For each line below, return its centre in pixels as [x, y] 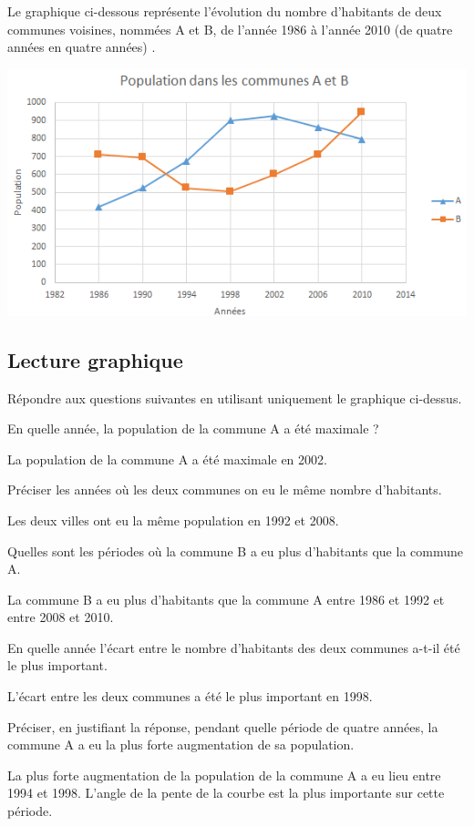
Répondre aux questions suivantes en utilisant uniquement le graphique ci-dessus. [235, 398]
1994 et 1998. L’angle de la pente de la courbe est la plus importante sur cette [226, 793]
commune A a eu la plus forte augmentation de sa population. [181, 744]
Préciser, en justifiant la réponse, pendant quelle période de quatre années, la [223, 726]
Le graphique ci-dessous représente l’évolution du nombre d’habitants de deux [225, 11]
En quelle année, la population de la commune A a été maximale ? [193, 428]
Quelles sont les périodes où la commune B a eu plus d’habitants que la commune [235, 551]
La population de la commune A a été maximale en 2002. [167, 459]
